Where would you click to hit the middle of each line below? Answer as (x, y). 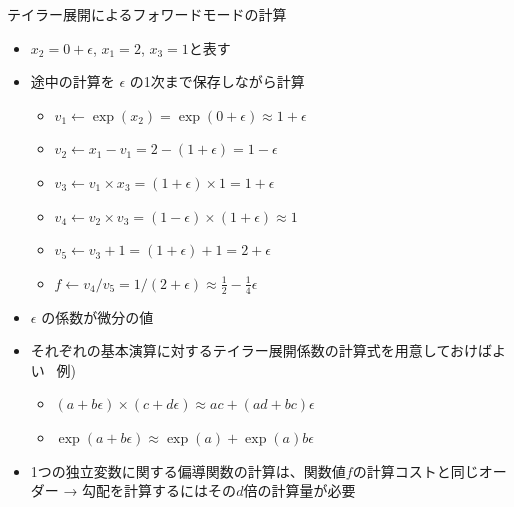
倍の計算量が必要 (299, 490)
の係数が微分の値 (97, 316)
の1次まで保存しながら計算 (217, 81)
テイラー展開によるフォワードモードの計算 (147, 14)
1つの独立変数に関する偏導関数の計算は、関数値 (188, 470)
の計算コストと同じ (415, 470)
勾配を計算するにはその (159, 490)
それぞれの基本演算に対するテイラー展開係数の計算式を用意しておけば (261, 350)
